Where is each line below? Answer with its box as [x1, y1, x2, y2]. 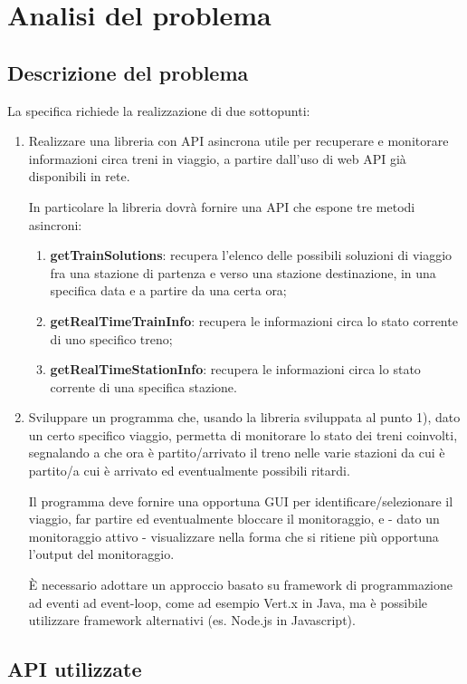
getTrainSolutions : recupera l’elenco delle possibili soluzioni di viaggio [50, 246, 453, 265]
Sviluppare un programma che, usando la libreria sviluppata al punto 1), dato [28, 408, 461, 427]
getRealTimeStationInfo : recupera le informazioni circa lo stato [50, 360, 421, 379]
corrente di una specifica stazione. [50, 377, 237, 396]
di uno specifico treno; [50, 329, 173, 348]
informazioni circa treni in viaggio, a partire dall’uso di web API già [28, 149, 406, 168]
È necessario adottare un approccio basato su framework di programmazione [28, 575, 453, 594]
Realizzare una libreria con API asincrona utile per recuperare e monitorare [28, 131, 449, 150]
